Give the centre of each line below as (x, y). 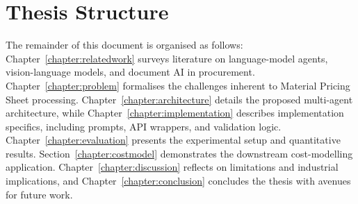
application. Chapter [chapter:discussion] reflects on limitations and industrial (172, 167)
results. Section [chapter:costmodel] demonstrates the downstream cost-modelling (179, 153)
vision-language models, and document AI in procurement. (130, 72)
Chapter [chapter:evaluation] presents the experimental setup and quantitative (173, 140)
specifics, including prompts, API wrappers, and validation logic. (144, 126)
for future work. (39, 194)
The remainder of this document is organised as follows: (124, 45)
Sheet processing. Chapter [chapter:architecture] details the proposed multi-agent (179, 99)
